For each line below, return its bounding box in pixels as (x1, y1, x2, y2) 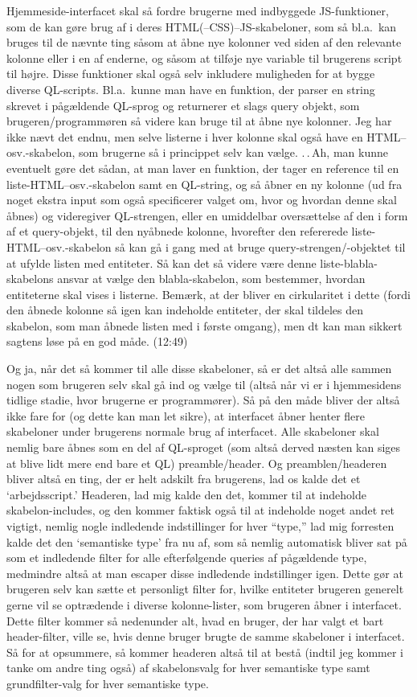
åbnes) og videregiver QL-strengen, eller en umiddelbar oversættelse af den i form (6, 207, 408, 223)
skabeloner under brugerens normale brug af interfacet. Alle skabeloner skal (6, 423, 379, 440)
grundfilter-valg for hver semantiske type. (6, 674, 209, 691)
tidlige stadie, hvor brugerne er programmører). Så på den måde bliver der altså (6, 392, 400, 408)
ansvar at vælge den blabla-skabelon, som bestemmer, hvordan (57, 270, 366, 287)
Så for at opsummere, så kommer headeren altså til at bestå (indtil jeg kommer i (6, 643, 403, 660)
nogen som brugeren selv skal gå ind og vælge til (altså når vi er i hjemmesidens (6, 375, 402, 392)
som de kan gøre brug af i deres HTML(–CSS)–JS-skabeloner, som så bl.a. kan (6, 18, 397, 35)
